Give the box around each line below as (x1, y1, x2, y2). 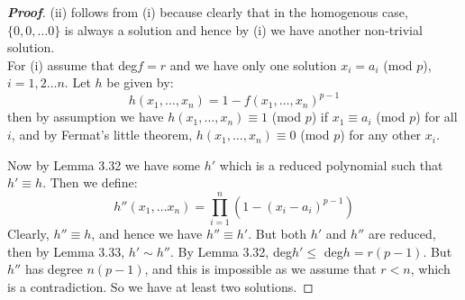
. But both (248, 223, 306, 242)
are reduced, (368, 223, 436, 242)
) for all (415, 107, 458, 126)
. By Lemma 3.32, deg (170, 241, 292, 260)
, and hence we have (91, 223, 203, 242)
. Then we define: (42, 173, 138, 192)
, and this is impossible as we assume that (144, 259, 377, 278)
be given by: (106, 73, 174, 92)
